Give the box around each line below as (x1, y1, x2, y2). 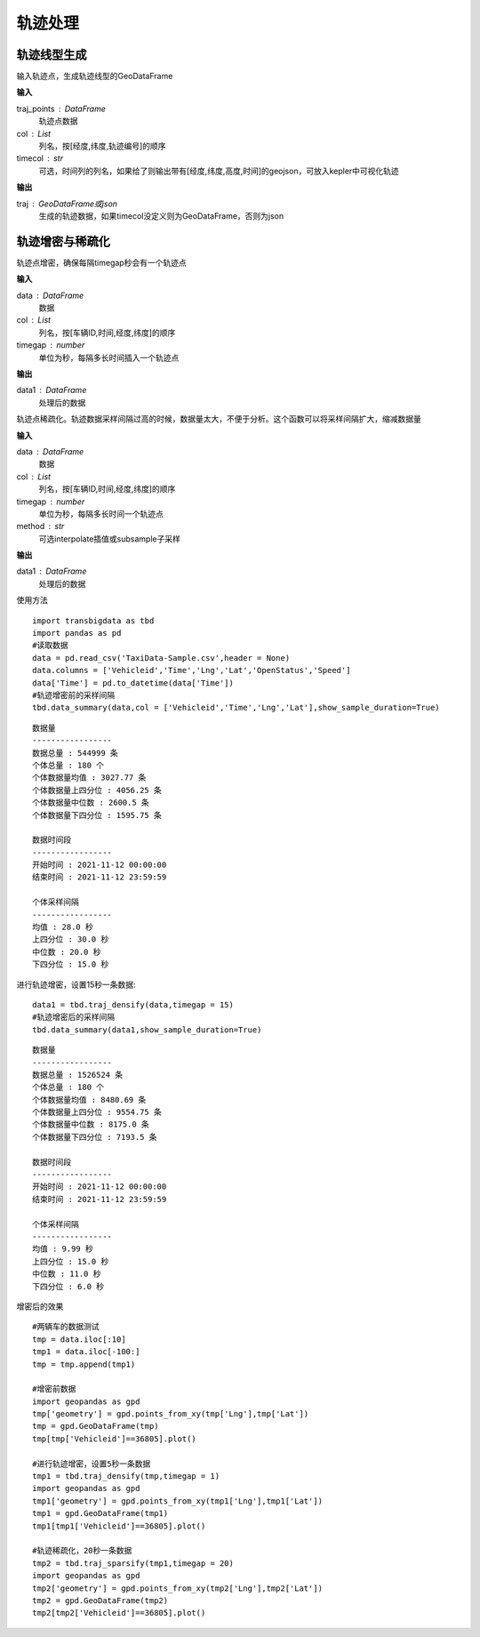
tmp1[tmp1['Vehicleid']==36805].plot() (32, 1521, 206, 1531)
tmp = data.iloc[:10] (32, 1334, 126, 1344)
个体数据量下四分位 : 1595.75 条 (32, 810, 162, 820)
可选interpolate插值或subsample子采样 (38, 534, 181, 544)
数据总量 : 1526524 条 (32, 1070, 124, 1079)
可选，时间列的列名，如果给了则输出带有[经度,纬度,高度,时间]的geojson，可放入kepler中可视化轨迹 (38, 165, 399, 176)
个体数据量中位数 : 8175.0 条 (32, 1119, 150, 1129)
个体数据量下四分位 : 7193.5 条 (32, 1132, 157, 1142)
